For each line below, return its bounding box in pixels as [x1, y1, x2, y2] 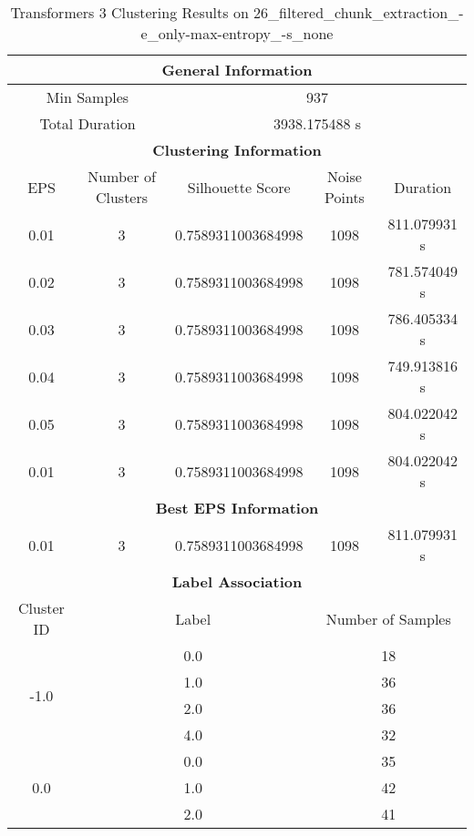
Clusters [95, 187, 149, 208]
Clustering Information [152, 139, 322, 160]
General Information [161, 59, 313, 80]
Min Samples [46, 87, 129, 107]
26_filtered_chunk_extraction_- [253, 2, 464, 23]
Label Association [171, 571, 303, 592]
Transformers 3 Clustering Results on [10, 2, 249, 23]
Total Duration [39, 113, 136, 134]
